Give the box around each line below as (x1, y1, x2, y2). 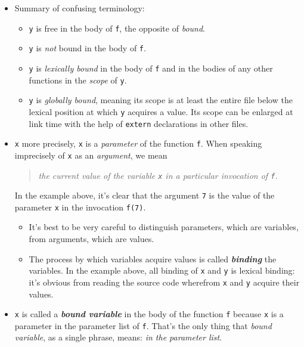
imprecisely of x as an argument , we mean (14, 148, 167, 161)
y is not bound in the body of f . (29, 42, 146, 54)
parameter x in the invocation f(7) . (14, 200, 146, 213)
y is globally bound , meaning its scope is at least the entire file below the (29, 94, 293, 106)
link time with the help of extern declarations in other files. (29, 117, 249, 129)
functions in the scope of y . (29, 73, 127, 86)
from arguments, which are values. (29, 233, 154, 245)
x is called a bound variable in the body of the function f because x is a (14, 308, 284, 320)
